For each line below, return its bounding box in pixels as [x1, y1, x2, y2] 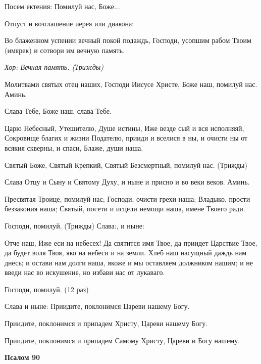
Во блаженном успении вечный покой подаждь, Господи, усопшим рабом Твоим [5, 35, 251, 45]
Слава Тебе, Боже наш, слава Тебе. [5, 106, 112, 116]
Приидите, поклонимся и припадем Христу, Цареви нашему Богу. [5, 318, 208, 329]
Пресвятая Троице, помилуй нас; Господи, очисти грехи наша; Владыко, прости [5, 193, 250, 204]
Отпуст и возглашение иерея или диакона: [5, 18, 134, 28]
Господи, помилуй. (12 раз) [5, 284, 89, 294]
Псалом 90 [5, 352, 40, 362]
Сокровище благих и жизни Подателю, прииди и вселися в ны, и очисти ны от [5, 132, 248, 143]
